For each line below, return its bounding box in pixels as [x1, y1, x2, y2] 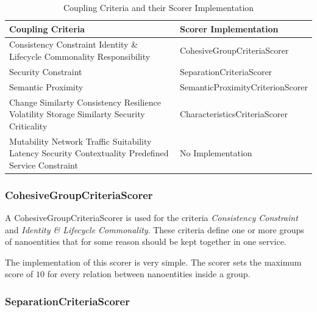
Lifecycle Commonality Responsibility [9, 50, 151, 63]
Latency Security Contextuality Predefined [9, 147, 169, 159]
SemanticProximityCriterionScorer [179, 80, 308, 93]
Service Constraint [9, 158, 78, 171]
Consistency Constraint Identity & [9, 38, 138, 51]
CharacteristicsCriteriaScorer [179, 107, 288, 120]
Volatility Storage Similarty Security [9, 107, 145, 120]
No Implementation [179, 147, 252, 159]
